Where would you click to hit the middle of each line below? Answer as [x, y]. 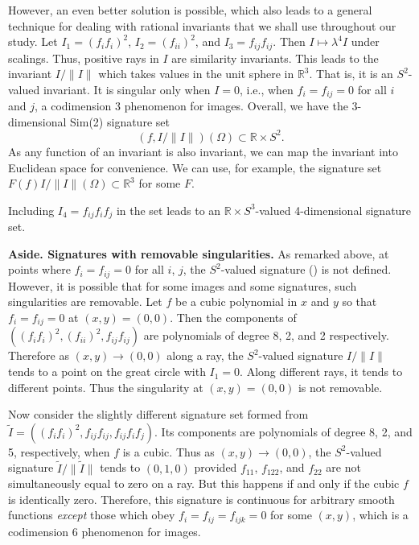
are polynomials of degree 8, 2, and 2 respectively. [266, 335]
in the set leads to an [168, 210]
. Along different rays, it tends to [321, 372]
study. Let [33, 41]
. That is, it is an [351, 74]
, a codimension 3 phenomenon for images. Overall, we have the [191, 106]
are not [343, 467]
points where [39, 269]
